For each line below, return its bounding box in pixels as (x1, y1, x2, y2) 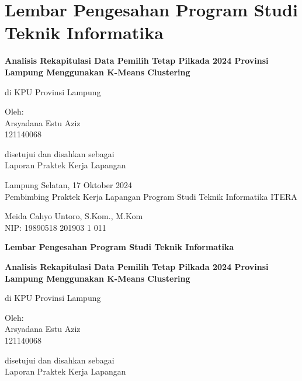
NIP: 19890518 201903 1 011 (5, 221, 106, 233)
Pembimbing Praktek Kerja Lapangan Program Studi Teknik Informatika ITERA (5, 190, 297, 202)
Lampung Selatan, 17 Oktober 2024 (5, 179, 133, 191)
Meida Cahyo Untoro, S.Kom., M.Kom (5, 210, 143, 222)
